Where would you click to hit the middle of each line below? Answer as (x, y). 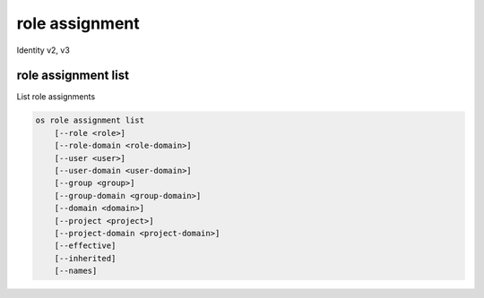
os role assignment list (90, 120)
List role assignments (56, 97)
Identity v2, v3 (43, 50)
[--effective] (85, 246)
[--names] (76, 271)
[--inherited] (85, 258)
